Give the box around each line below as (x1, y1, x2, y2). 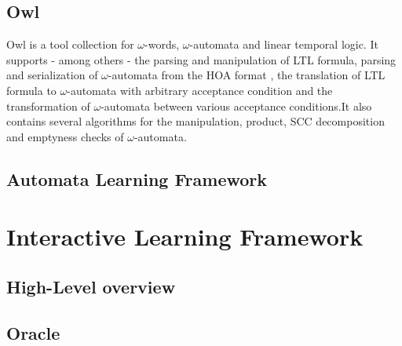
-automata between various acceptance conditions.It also (100, 97, 372, 114)
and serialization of (6, 67, 98, 83)
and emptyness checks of (6, 128, 124, 144)
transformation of (6, 97, 90, 114)
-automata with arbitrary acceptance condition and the (67, 82, 333, 98)
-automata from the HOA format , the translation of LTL (108, 67, 386, 83)
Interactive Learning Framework (6, 220, 364, 253)
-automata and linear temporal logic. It (189, 36, 378, 53)
